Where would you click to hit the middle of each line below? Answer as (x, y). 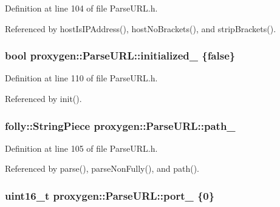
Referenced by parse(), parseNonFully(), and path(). (102, 168)
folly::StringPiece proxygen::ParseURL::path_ (120, 125)
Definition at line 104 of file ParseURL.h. (81, 8)
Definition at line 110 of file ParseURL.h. (81, 78)
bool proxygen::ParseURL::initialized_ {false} (120, 56)
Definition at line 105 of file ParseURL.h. (81, 148)
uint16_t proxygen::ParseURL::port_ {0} (110, 195)
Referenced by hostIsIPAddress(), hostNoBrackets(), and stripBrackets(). (141, 28)
